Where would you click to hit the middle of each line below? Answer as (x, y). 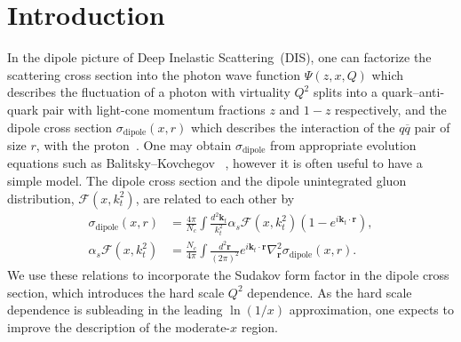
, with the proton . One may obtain (134, 144)
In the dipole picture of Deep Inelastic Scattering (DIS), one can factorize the (219, 57)
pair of (432, 127)
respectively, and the (391, 109)
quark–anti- (413, 92)
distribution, (41, 198)
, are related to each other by (215, 198)
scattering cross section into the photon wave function (154, 74)
